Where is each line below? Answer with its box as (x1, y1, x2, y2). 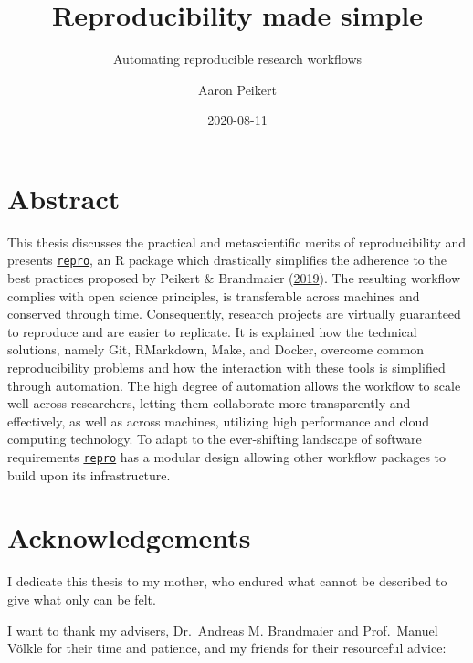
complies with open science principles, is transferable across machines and (7, 286, 420, 305)
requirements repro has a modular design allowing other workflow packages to (7, 447, 447, 467)
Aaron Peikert (198, 79, 277, 99)
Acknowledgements (7, 519, 251, 556)
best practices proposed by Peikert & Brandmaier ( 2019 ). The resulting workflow (7, 268, 461, 288)
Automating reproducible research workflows (112, 49, 363, 68)
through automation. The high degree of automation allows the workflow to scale (7, 375, 461, 395)
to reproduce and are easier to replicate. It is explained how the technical (7, 321, 417, 341)
